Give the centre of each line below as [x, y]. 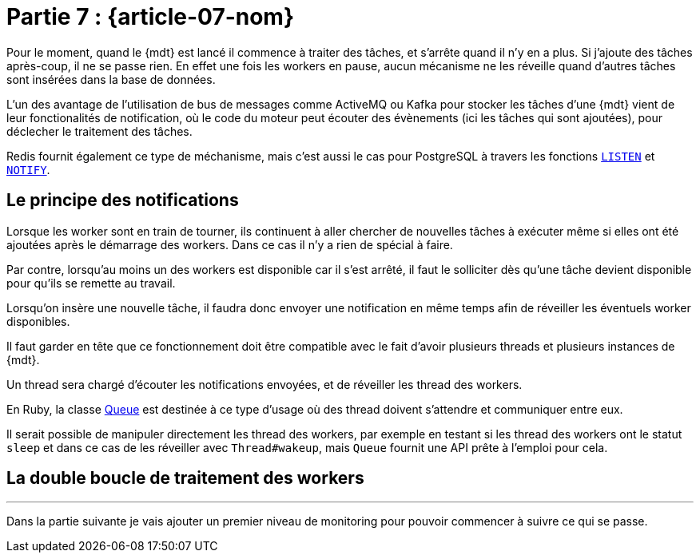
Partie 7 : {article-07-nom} [151, 17]
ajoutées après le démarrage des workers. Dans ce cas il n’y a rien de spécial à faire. [230, 244]
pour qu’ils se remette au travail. [91, 283]
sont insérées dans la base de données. [111, 79]
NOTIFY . [28, 169]
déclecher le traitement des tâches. [99, 131]
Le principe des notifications [123, 200]
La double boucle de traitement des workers [185, 478]
